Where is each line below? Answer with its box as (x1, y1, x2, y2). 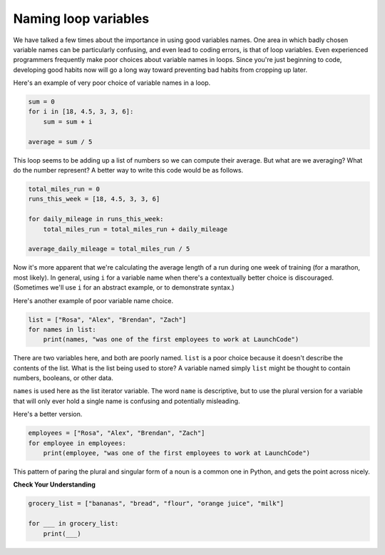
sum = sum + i (43, 118, 93, 126)
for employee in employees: (28, 439, 126, 447)
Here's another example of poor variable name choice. (13, 296, 174, 305)
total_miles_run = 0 (28, 185, 100, 193)
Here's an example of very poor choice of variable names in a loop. (13, 78, 211, 87)
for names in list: (28, 325, 96, 333)
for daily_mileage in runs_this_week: (28, 215, 164, 223)
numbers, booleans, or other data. (13, 374, 113, 382)
